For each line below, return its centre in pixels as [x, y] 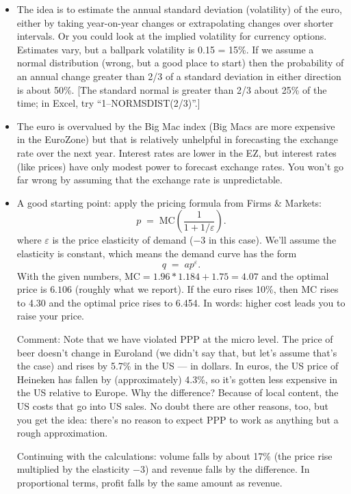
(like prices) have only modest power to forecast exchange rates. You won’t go [180, 166]
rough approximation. [62, 433]
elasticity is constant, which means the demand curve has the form [157, 253]
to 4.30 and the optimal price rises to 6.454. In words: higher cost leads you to [181, 302]
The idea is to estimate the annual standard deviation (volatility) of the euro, [179, 9]
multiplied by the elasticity [73, 469]
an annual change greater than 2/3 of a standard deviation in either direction [179, 76]
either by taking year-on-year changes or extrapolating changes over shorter [175, 22]
